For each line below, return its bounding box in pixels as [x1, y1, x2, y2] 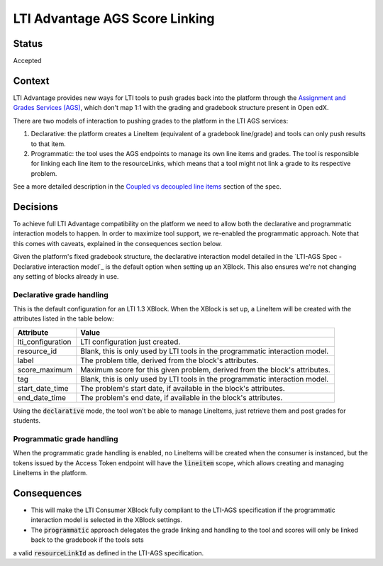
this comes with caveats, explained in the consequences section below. [13, 239, 223, 248]
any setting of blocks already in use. [13, 272, 119, 280]
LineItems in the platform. [13, 469, 88, 477]
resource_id [17, 346, 57, 356]
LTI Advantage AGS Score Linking [13, 11, 216, 26]
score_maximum [17, 365, 72, 374]
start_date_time [17, 383, 69, 393]
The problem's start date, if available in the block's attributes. [80, 383, 285, 393]
